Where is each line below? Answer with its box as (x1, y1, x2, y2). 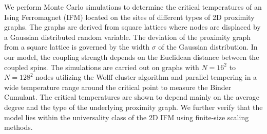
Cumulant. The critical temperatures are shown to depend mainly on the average (4, 92, 259, 102)
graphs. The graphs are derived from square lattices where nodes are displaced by (4, 21, 261, 32)
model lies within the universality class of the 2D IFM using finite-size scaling (4, 111, 249, 122)
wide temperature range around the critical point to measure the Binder (4, 81, 232, 92)
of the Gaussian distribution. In (158, 41, 258, 52)
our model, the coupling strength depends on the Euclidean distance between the (4, 51, 259, 62)
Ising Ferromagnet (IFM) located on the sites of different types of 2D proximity (4, 11, 255, 22)
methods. (4, 122, 33, 132)
